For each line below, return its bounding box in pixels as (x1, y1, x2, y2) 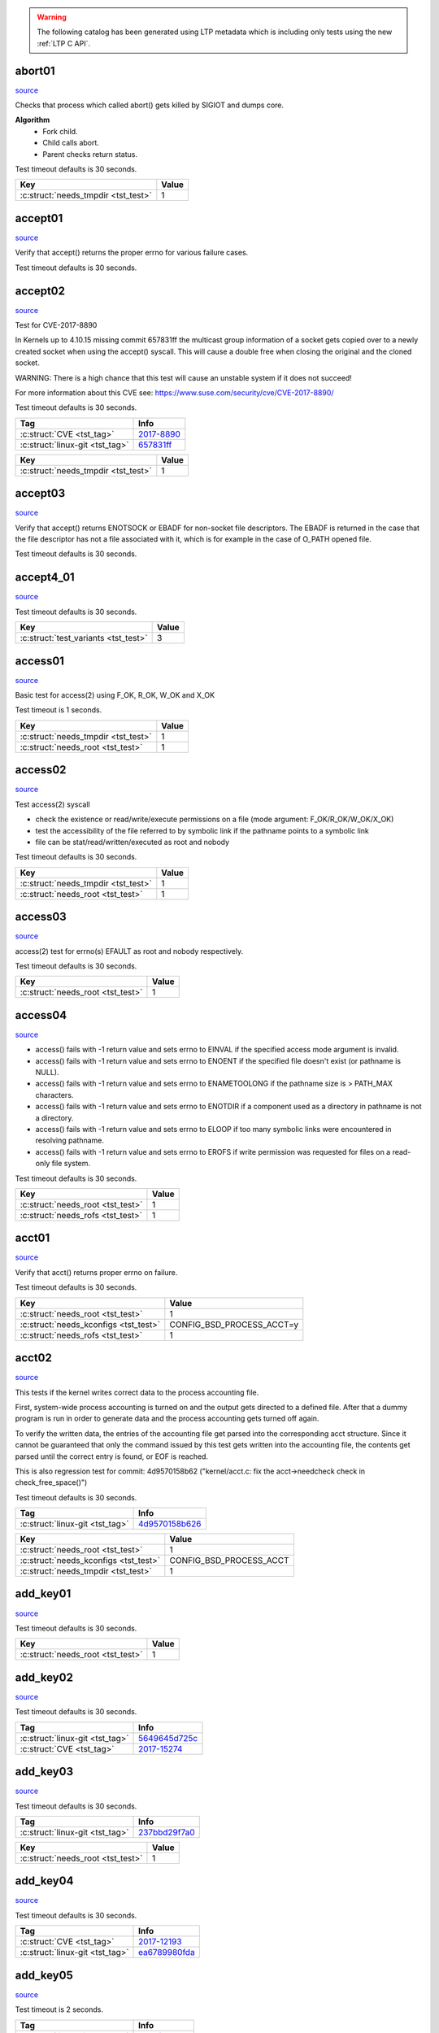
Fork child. (42, 126, 78, 136)
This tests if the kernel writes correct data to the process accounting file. (15, 1387, 259, 1397)
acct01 (15, 1231, 50, 1245)
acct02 (15, 1351, 52, 1365)
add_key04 (15, 1874, 74, 1888)
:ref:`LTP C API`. (37, 38, 91, 48)
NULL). (35, 1068, 59, 1077)
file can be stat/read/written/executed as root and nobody (35, 837, 230, 847)
